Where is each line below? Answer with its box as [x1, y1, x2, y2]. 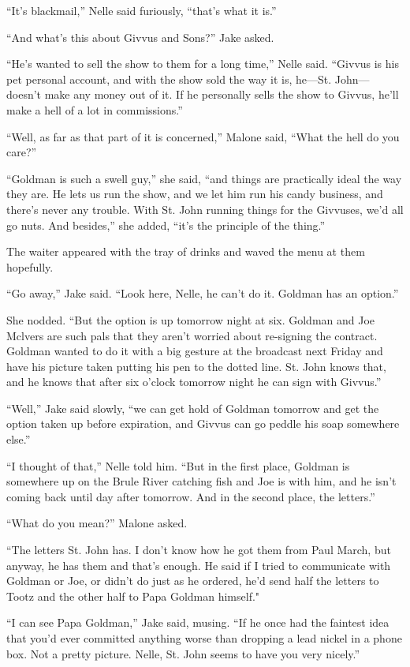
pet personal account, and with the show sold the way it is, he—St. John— [6, 70, 370, 87]
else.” [6, 431, 31, 448]
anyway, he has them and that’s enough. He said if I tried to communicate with [6, 556, 391, 573]
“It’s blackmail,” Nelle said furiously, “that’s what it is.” [6, 2, 277, 18]
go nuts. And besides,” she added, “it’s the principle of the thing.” [6, 216, 326, 233]
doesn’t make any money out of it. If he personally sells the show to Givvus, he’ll [6, 86, 399, 103]
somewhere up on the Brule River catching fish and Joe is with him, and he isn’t [6, 473, 397, 489]
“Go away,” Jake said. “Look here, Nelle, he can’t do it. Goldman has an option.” [6, 285, 399, 302]
